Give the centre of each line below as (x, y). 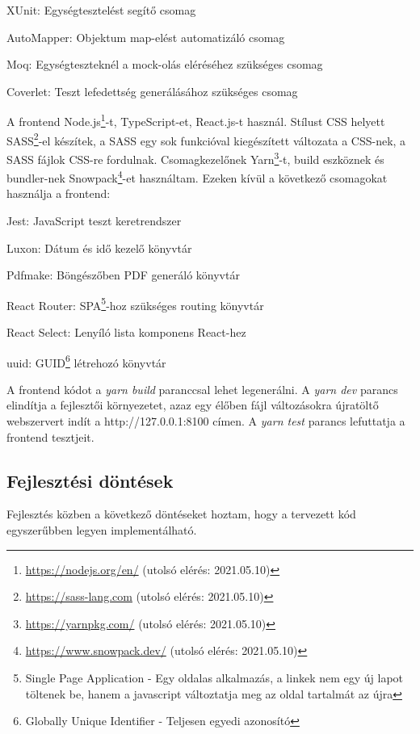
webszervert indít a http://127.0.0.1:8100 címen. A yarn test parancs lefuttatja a (206, 421)
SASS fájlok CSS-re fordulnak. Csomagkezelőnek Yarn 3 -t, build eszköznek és (195, 157)
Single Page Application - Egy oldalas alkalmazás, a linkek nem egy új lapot (214, 677)
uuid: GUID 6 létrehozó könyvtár (86, 361)
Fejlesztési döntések (90, 480)
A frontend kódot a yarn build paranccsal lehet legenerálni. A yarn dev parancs (202, 389)
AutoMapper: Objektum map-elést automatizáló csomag (146, 37)
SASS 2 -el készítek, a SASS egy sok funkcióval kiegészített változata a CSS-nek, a (206, 139)
